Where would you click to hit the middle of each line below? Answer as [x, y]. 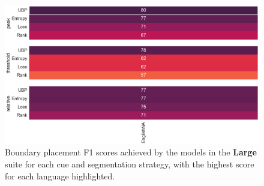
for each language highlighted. [60, 175]
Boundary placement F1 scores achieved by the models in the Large [131, 152]
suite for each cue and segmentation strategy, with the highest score [130, 164]
